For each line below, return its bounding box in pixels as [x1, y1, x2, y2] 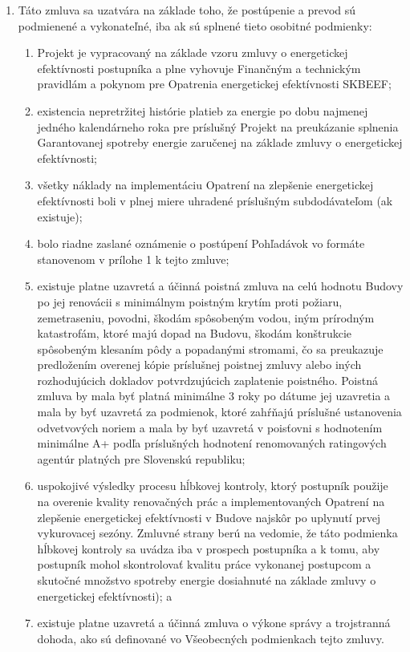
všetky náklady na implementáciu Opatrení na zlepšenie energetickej [37, 176, 374, 193]
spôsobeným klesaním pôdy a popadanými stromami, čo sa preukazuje [37, 340, 384, 357]
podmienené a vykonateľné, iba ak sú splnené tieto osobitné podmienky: [18, 17, 372, 34]
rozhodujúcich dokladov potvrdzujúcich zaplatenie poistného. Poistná [37, 371, 378, 388]
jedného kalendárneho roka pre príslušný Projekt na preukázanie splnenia [37, 118, 399, 135]
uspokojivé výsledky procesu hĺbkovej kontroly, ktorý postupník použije [37, 477, 388, 494]
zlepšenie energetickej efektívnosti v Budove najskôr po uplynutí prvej [37, 508, 381, 525]
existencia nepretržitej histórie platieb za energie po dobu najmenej [37, 102, 368, 119]
